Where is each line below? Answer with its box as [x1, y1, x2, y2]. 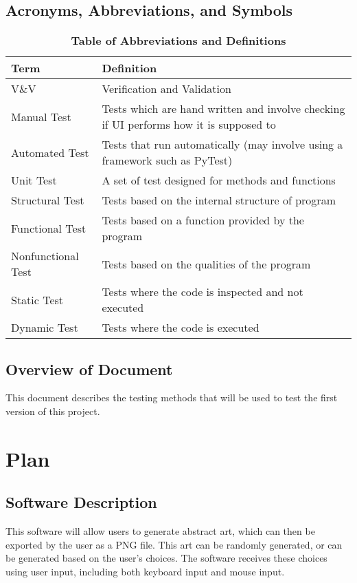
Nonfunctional [11, 248, 79, 264]
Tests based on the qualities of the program [102, 255, 311, 272]
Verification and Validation [102, 81, 231, 97]
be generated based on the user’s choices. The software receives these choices [5, 551, 327, 565]
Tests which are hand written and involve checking [102, 100, 345, 117]
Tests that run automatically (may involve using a [102, 136, 343, 153]
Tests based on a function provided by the [102, 212, 304, 229]
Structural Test [11, 192, 84, 209]
